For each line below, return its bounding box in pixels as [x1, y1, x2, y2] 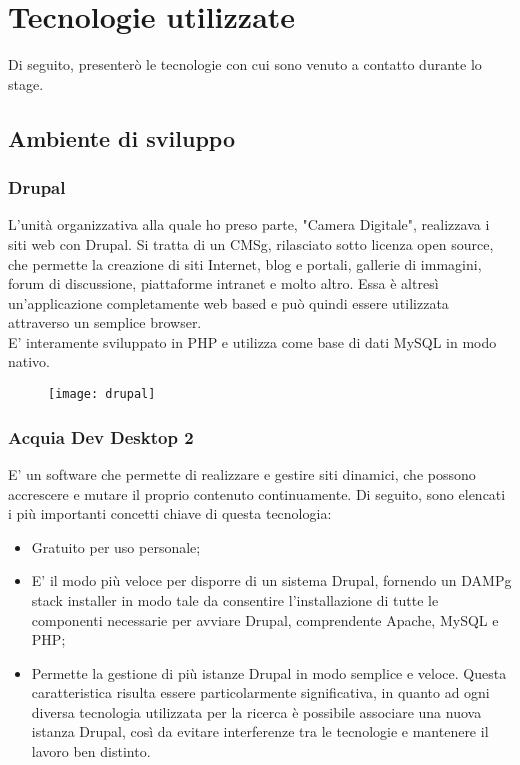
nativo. [8, 351, 51, 372]
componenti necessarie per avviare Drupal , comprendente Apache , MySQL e [31, 609, 499, 630]
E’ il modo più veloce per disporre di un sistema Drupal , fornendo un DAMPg [31, 570, 512, 591]
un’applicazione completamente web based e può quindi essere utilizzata [8, 292, 449, 313]
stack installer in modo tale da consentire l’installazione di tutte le [31, 589, 439, 610]
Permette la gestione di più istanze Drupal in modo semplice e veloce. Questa [31, 662, 507, 683]
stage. [8, 73, 44, 94]
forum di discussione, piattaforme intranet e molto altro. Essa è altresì [8, 273, 439, 294]
